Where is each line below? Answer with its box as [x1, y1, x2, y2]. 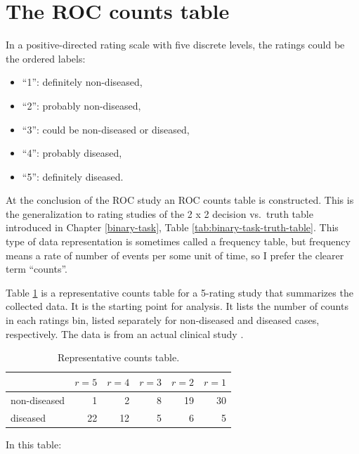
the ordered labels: [6, 51, 86, 65]
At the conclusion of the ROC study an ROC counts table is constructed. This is [6, 193, 354, 207]
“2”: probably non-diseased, [22, 98, 141, 112]
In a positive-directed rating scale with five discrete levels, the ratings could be [6, 37, 345, 52]
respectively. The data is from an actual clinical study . [6, 326, 244, 341]
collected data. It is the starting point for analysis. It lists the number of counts [6, 299, 348, 313]
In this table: [6, 436, 62, 451]
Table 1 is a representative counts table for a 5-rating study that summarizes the [6, 285, 353, 299]
